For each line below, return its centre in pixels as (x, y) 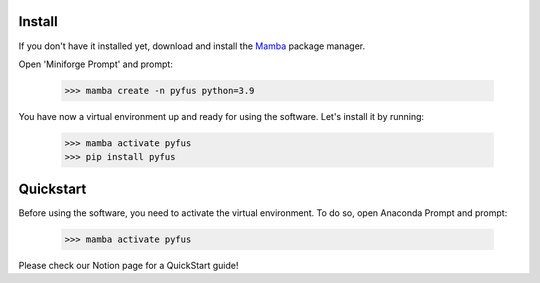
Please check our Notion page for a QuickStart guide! (128, 265)
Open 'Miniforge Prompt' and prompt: (96, 64)
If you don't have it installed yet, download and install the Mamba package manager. (192, 46)
